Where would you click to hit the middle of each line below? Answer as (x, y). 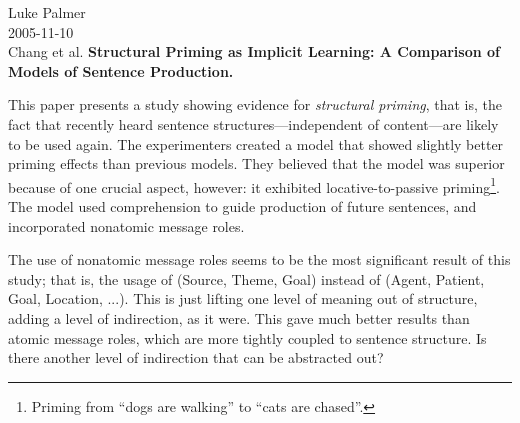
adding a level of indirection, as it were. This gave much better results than (239, 317)
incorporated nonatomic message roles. (126, 225)
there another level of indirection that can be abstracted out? (196, 357)
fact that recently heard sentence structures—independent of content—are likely (253, 123)
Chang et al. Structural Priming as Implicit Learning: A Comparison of (254, 51)
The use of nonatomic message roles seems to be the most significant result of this (259, 259)
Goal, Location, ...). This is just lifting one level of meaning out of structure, (243, 298)
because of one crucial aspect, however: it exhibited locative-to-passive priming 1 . (254, 185)
